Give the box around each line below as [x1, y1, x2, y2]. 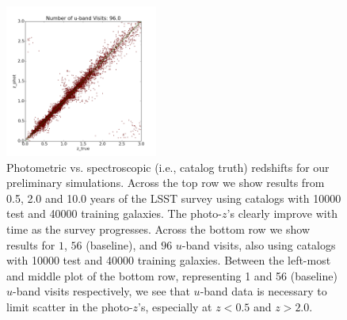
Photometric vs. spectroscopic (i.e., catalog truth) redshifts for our [6, 158, 330, 175]
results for [6, 236, 55, 253]
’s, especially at [138, 298, 212, 314]
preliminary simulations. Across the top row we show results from [6, 174, 325, 191]
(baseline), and [86, 236, 158, 253]
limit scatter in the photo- [6, 298, 133, 314]
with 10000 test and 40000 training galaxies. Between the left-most [6, 252, 331, 269]
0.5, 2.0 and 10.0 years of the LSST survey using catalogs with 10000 [6, 189, 341, 206]
